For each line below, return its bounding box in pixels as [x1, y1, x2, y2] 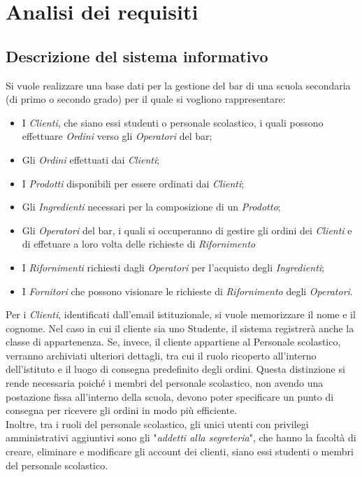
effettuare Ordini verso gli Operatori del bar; [22, 129, 212, 143]
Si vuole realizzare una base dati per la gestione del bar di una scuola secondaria [6, 78, 351, 92]
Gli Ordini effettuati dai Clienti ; [22, 152, 160, 166]
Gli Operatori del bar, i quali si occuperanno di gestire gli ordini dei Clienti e [22, 222, 352, 237]
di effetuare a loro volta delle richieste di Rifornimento [22, 236, 256, 251]
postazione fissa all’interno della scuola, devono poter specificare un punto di [6, 389, 334, 404]
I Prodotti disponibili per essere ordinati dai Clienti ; [22, 176, 245, 190]
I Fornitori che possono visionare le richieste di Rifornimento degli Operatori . [22, 283, 353, 298]
